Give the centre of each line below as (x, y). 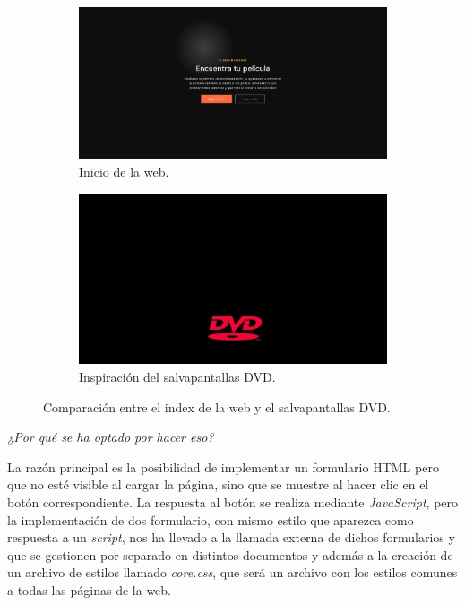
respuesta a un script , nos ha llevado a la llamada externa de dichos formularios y (231, 537)
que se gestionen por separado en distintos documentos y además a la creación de (230, 554)
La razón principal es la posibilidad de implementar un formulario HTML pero (223, 467)
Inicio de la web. (124, 172)
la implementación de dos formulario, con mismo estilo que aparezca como (211, 519)
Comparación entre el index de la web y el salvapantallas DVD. (217, 406)
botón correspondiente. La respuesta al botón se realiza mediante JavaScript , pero (233, 502)
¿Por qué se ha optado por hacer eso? (111, 437)
